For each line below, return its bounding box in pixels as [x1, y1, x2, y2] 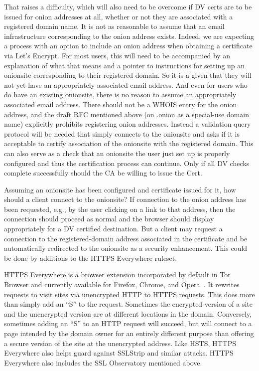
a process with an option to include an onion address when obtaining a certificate [4, 40, 253, 51]
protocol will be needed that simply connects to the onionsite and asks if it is [4, 128, 240, 139]
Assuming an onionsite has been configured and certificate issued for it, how [4, 184, 236, 194]
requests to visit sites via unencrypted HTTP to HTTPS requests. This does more [4, 289, 255, 299]
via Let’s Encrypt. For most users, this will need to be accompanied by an [4, 50, 231, 60]
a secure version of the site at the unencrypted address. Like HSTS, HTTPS [4, 338, 237, 348]
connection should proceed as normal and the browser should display [4, 213, 214, 224]
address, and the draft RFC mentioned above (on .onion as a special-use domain [4, 109, 250, 119]
